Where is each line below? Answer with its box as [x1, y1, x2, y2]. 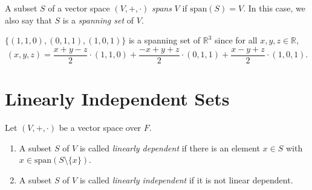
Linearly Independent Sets [5, 86, 230, 111]
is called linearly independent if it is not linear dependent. [79, 173, 293, 186]
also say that [5, 13, 52, 26]
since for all [214, 34, 258, 46]
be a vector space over [59, 121, 141, 133]
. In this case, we [243, 2, 306, 14]
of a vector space [48, 2, 110, 14]
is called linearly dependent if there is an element [79, 141, 260, 154]
